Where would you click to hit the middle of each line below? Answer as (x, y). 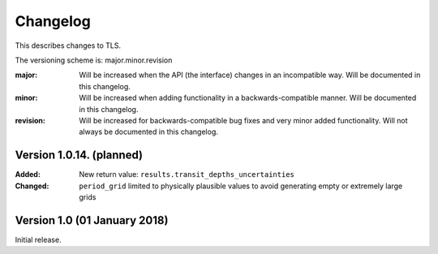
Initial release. (38, 239)
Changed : (32, 186)
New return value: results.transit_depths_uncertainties (187, 174)
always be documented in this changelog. (149, 132)
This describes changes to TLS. (68, 45)
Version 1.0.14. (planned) (79, 155)
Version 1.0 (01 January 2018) (92, 220)
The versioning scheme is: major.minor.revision (94, 60)
